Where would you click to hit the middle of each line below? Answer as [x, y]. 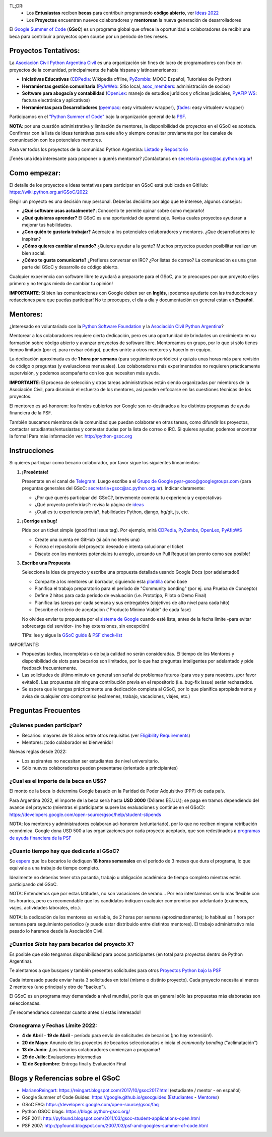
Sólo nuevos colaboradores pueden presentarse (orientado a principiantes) [100, 768]
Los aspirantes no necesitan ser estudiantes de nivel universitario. [90, 761]
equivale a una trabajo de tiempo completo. [54, 868]
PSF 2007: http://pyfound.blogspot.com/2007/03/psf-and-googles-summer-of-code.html [115, 1125]
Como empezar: [35, 173]
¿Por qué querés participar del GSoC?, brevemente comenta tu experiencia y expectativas [128, 498]
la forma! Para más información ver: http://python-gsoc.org [71, 436]
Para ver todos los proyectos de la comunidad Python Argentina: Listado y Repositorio [99, 149]
